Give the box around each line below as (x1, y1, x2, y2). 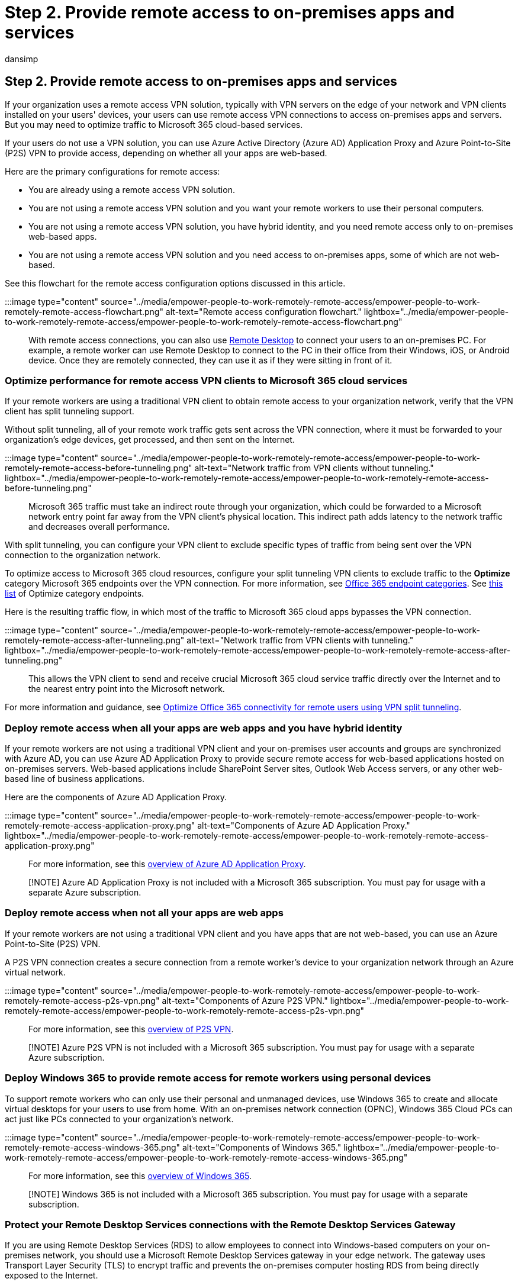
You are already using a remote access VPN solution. (28, 184, 235, 195)
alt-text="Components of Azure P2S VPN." (162, 995, 328, 1006)
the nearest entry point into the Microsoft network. (28, 684, 225, 694)
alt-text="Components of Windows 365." (182, 1142, 342, 1152)
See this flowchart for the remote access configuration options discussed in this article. (5, 278, 346, 288)
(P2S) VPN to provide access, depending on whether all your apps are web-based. (5, 147, 327, 158)
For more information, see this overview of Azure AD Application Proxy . (28, 859, 306, 869)
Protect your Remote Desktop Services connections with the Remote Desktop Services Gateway (5, 1218, 456, 1231)
